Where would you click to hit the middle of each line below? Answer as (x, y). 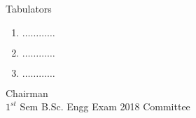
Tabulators (29, 8)
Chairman (27, 93)
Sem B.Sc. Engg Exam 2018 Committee (105, 106)
